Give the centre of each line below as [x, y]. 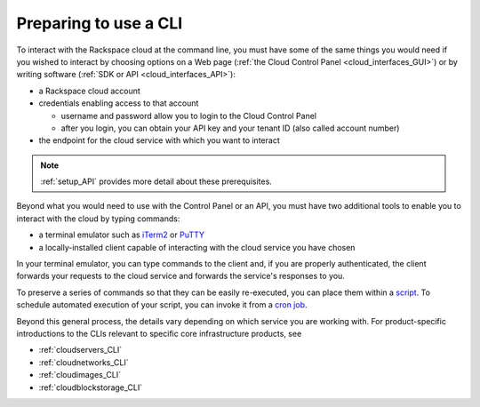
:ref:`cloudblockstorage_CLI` [90, 387]
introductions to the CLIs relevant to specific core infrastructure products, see [159, 333]
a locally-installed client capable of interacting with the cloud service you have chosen [197, 247]
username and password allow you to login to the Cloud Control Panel [189, 116]
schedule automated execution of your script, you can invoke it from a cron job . [162, 305]
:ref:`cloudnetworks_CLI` [84, 362]
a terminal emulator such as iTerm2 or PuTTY [121, 235]
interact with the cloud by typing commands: [98, 219]
